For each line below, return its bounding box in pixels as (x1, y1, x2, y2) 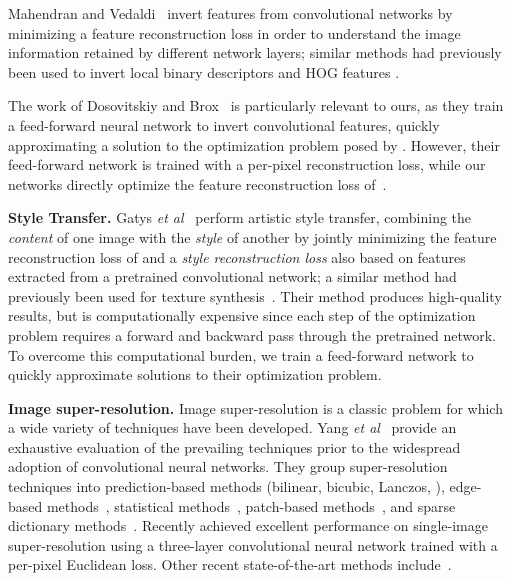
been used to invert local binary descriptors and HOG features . (8, 61, 400, 82)
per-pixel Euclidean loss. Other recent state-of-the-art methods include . (8, 554, 452, 575)
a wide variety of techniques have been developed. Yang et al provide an (8, 417, 457, 438)
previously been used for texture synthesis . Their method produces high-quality (8, 285, 502, 306)
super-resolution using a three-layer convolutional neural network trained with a (8, 534, 498, 555)
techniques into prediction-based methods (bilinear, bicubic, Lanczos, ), (8, 476, 445, 497)
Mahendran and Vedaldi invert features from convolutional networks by (8, 3, 453, 23)
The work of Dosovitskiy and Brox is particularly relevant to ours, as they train (8, 95, 504, 116)
